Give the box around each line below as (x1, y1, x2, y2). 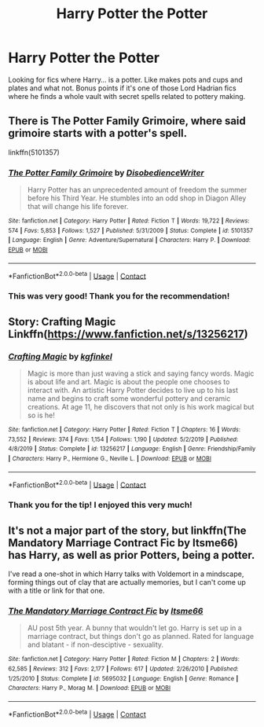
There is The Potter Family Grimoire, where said (8, 115, 246, 128)
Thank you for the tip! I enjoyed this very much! (8, 500, 192, 511)
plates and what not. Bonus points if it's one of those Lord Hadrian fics (8, 83, 237, 93)
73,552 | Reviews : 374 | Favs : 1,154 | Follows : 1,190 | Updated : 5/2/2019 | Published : (8, 435, 239, 443)
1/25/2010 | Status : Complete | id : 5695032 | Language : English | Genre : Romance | (8, 674, 239, 682)
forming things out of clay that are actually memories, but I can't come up (8, 577, 246, 586)
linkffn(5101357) (8, 147, 60, 157)
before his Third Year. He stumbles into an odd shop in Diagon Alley (27, 193, 247, 203)
